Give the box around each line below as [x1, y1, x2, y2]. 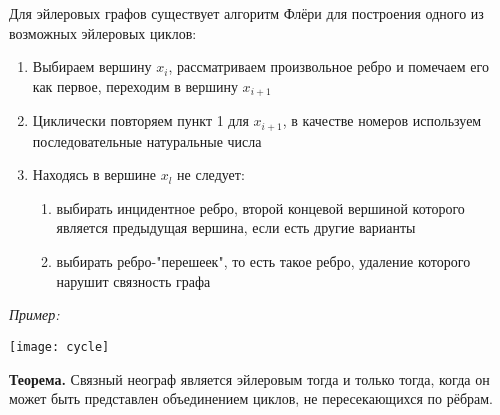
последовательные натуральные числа [32, 130, 262, 151]
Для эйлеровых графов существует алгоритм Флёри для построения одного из [9, 3, 484, 23]
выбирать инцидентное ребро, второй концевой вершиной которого [56, 197, 465, 218]
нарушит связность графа [56, 270, 211, 291]
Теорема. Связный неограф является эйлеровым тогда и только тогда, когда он [9, 368, 490, 389]
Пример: [9, 304, 60, 325]
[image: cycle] [9, 339, 110, 354]
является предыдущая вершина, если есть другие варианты [56, 217, 416, 238]
